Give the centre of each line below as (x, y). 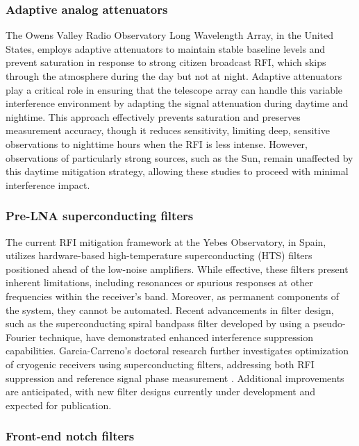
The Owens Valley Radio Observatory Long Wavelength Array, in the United (170, 35)
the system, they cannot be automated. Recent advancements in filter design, (170, 309)
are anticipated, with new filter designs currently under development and (161, 391)
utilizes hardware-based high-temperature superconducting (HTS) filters (159, 255)
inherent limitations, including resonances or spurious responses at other (159, 282)
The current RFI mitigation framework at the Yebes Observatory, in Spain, (166, 241)
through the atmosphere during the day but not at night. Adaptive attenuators (174, 76)
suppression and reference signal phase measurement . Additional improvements (175, 378)
